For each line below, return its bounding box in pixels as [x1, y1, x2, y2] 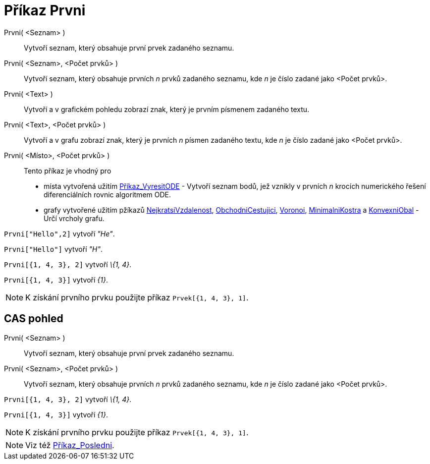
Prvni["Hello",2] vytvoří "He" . [4, 229, 115, 238]
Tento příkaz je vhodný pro [24, 166, 111, 175]
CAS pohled [4, 312, 63, 325]
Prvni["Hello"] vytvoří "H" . [4, 244, 103, 253]
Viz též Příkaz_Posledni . [25, 440, 114, 450]
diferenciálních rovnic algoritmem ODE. [44, 190, 171, 199]
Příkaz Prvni [4, 2, 86, 19]
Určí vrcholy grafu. [44, 214, 105, 223]
